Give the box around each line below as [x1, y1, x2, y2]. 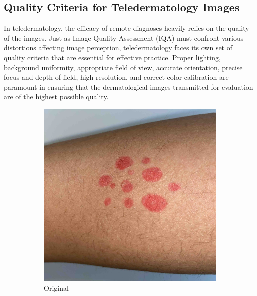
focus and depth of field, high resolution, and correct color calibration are [4, 72, 229, 82]
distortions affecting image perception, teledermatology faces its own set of [4, 42, 233, 53]
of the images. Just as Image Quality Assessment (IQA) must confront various [4, 32, 244, 43]
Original [44, 282, 69, 293]
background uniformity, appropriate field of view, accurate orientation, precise [4, 62, 243, 72]
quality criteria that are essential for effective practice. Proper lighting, [4, 52, 221, 62]
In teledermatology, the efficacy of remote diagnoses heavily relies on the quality [4, 23, 249, 33]
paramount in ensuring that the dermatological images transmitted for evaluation [4, 81, 253, 92]
